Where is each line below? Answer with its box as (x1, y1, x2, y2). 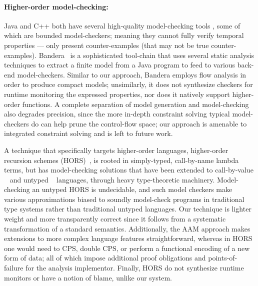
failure (4, 262, 23, 273)
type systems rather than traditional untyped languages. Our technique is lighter (4, 203, 251, 214)
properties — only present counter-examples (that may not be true (4, 39, 209, 50)
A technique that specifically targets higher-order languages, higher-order (4, 144, 228, 155)
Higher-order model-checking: (4, 1, 108, 11)
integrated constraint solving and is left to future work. (4, 128, 173, 138)
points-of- (208, 252, 237, 263)
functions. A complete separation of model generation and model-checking (22, 98, 249, 109)
